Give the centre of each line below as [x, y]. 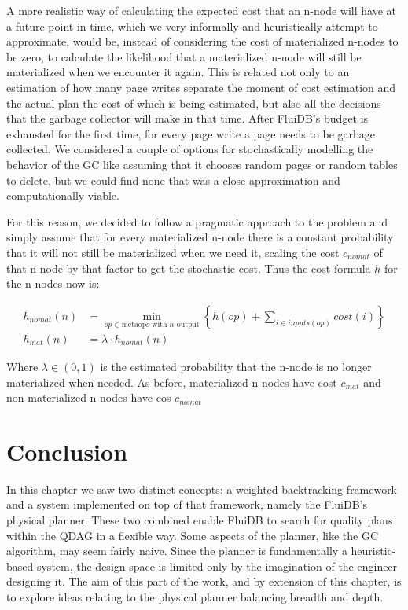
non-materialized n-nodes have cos [89, 397]
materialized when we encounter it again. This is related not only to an [178, 72]
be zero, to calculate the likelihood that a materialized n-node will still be [184, 56]
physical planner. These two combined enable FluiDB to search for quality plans [200, 520]
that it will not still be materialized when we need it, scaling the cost [173, 252]
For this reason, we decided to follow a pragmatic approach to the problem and [197, 221]
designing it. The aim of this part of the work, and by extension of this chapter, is [204, 581]
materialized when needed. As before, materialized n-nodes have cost [172, 382]
